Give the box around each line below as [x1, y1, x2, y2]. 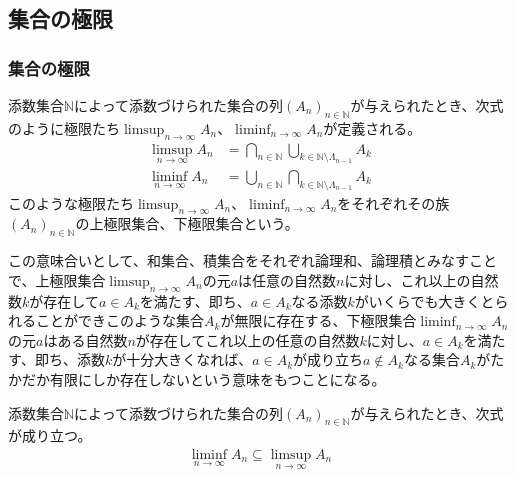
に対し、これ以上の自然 [344, 269, 499, 290]
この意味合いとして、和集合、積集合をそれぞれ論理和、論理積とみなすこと [8, 250, 497, 271]
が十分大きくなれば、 [112, 349, 253, 370]
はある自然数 [43, 329, 128, 350]
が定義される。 [323, 117, 422, 138]
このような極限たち [8, 192, 134, 213]
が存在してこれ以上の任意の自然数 [135, 329, 360, 350]
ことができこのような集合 [35, 310, 204, 331]
